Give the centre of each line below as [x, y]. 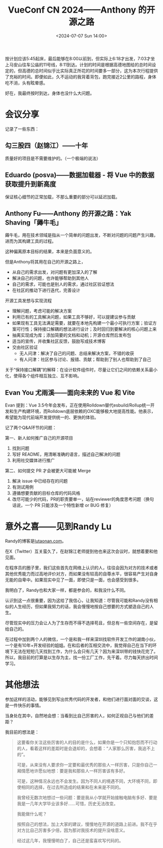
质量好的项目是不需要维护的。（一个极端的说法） [53, 158]
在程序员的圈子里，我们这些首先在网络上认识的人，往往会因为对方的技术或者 [81, 568]
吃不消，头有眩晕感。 [26, 82]
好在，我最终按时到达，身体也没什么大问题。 [50, 93]
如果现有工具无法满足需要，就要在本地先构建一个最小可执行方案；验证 [82, 323]
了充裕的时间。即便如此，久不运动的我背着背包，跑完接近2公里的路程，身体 [81, 77]
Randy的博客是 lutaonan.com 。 [36, 541]
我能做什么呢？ [32, 814]
